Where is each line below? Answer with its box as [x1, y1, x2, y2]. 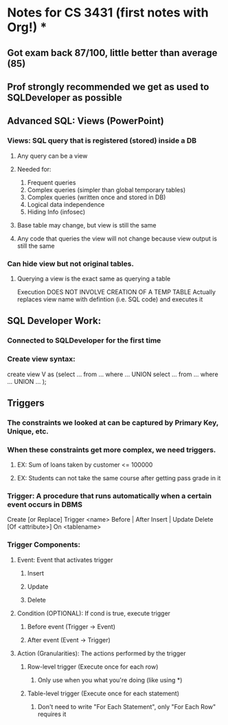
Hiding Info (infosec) [27, 207, 86, 216]
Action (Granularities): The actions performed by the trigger [16, 649, 187, 657]
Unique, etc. [7, 426, 49, 436]
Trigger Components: [7, 540, 81, 549]
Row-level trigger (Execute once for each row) [27, 662, 159, 671]
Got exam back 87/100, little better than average [7, 47, 218, 59]
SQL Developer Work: [7, 315, 102, 327]
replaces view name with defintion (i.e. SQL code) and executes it [16, 295, 203, 303]
